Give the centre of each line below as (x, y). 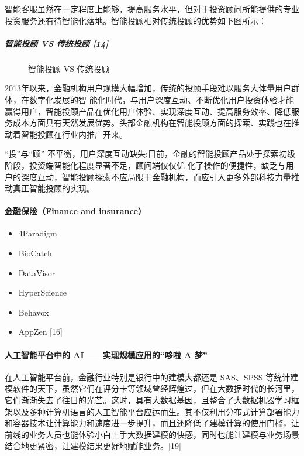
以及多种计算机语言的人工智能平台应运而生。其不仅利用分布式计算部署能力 (156, 411)
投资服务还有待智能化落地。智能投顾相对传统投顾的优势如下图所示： (136, 20)
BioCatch (35, 253)
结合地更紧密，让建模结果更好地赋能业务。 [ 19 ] (93, 446)
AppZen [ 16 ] (40, 332)
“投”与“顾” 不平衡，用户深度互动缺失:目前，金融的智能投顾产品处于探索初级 (150, 154)
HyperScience (42, 292)
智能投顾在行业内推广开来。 (74, 134)
